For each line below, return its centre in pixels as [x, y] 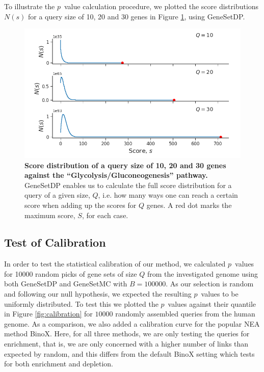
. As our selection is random [210, 284]
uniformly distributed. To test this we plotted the [81, 303]
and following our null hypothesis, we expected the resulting [98, 294]
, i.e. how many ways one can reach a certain [168, 195]
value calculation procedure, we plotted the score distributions [161, 6]
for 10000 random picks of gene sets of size [71, 273]
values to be [220, 294]
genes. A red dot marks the [189, 205]
